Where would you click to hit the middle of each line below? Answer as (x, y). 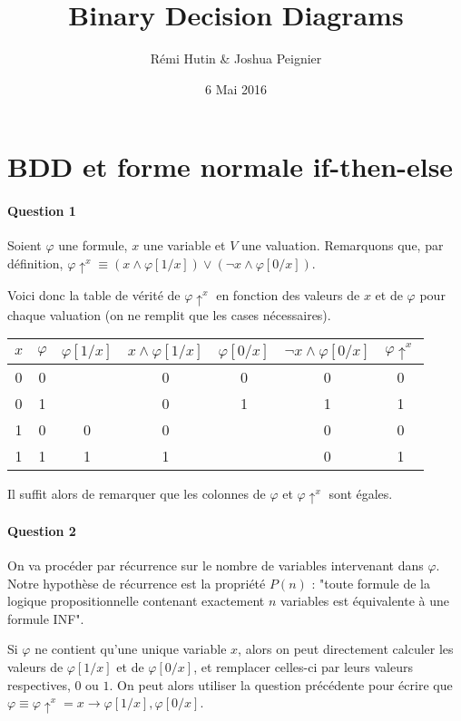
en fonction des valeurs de (288, 295)
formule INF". (46, 618)
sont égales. (361, 493)
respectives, (39, 684)
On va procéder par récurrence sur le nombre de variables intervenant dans (216, 565)
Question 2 (42, 530)
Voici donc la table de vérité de (94, 295)
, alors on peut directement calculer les (346, 649)
